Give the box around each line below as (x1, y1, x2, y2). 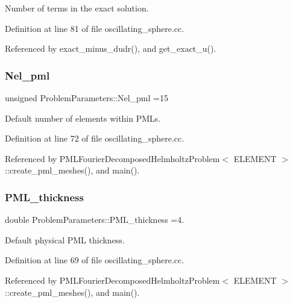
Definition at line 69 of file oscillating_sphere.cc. (5, 254, 184, 266)
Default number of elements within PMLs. (5, 111, 161, 124)
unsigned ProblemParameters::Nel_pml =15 (5, 92, 168, 104)
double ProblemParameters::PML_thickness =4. (5, 213, 184, 226)
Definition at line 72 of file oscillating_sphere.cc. (5, 132, 184, 145)
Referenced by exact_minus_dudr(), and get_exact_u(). (5, 42, 216, 55)
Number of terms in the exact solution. (5, 2, 149, 14)
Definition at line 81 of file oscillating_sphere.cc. (5, 22, 184, 34)
